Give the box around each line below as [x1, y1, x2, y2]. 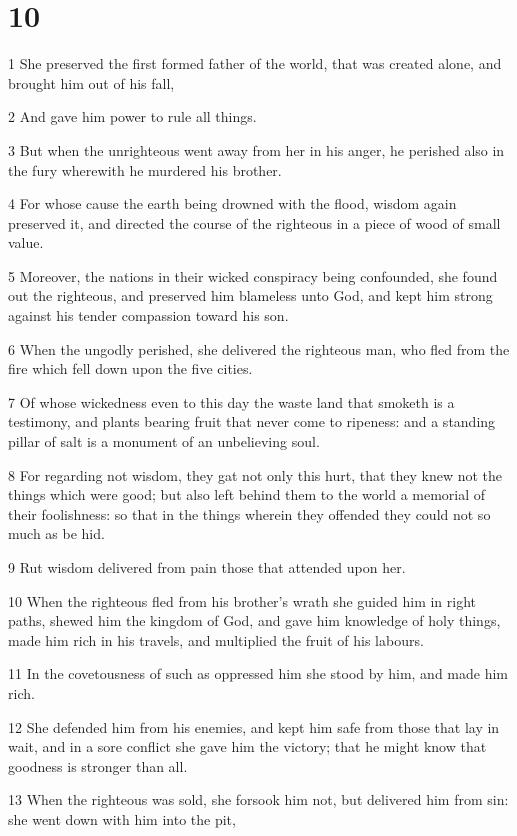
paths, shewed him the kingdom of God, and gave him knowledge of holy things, [8, 610, 501, 631]
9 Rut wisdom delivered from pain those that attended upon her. [8, 557, 406, 577]
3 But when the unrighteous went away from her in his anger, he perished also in [8, 139, 505, 160]
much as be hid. [8, 523, 105, 544]
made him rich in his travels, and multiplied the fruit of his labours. [8, 629, 424, 650]
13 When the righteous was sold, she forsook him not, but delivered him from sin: [8, 789, 509, 810]
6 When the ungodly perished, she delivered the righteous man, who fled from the [8, 338, 510, 359]
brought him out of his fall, [8, 72, 175, 93]
